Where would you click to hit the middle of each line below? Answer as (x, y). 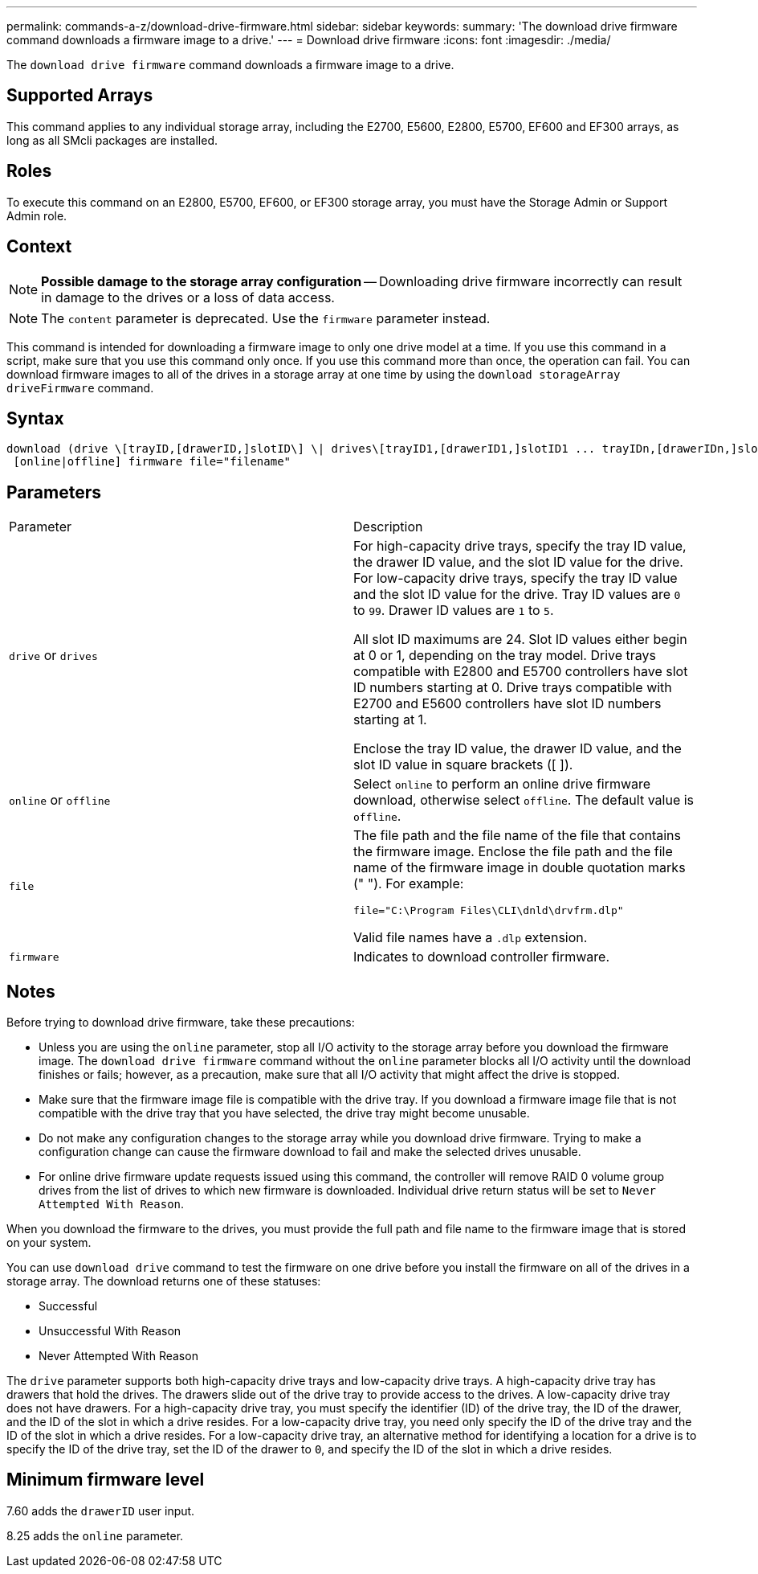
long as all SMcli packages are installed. (112, 140)
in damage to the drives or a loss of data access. (188, 297)
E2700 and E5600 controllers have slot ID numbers (507, 704)
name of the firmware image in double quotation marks (520, 868)
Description (388, 527)
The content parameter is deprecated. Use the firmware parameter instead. (266, 318)
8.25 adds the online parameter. (95, 1535)
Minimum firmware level (106, 1480)
